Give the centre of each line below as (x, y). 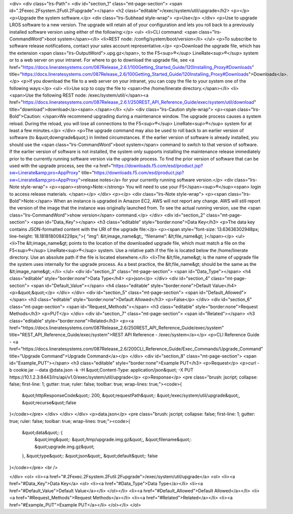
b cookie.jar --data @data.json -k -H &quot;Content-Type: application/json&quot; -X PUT (101, 370)
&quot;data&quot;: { (42, 432)
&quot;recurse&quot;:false (49, 402)
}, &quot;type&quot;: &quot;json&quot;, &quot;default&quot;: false (90, 456)
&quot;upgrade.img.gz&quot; (65, 447)
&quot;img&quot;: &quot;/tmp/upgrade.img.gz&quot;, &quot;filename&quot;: (113, 439)
